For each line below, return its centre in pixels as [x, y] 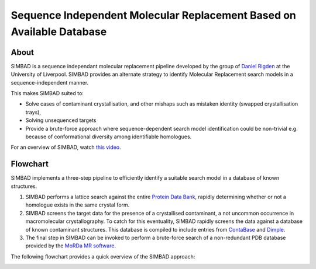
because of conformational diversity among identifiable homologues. [109, 137]
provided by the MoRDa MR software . [71, 246]
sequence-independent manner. [50, 82]
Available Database [59, 32]
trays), [33, 112]
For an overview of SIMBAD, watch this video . [66, 147]
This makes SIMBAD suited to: [47, 93]
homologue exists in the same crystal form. [78, 205]
